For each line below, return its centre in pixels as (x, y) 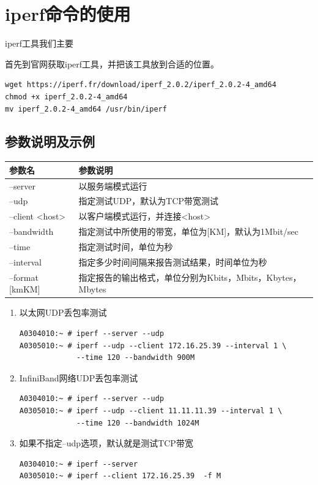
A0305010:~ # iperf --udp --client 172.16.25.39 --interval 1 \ (153, 346)
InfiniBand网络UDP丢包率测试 (79, 377)
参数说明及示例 (50, 141)
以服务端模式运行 (113, 185)
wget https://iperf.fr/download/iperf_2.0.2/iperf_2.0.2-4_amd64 (141, 85)
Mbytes (92, 289)
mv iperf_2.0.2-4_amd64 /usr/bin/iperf (86, 109)
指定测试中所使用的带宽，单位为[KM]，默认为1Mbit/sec (189, 231)
